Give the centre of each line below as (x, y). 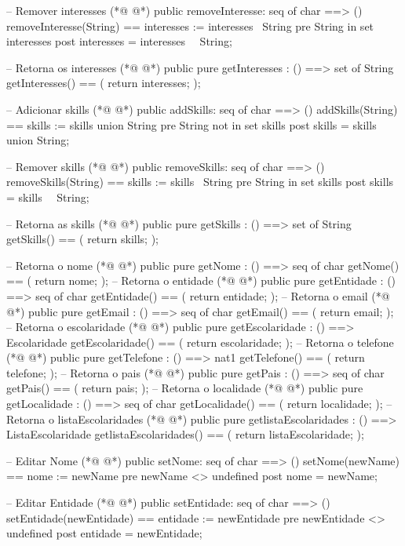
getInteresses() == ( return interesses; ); (104, 83)
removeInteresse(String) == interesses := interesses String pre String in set (190, 25)
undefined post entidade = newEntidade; (104, 533)
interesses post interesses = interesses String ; (119, 41)
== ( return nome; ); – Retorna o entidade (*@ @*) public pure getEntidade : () (201, 280)
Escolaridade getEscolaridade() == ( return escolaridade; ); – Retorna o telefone (200, 342)
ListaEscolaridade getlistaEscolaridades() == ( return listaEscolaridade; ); (185, 434)
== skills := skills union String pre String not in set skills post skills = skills (192, 124)
